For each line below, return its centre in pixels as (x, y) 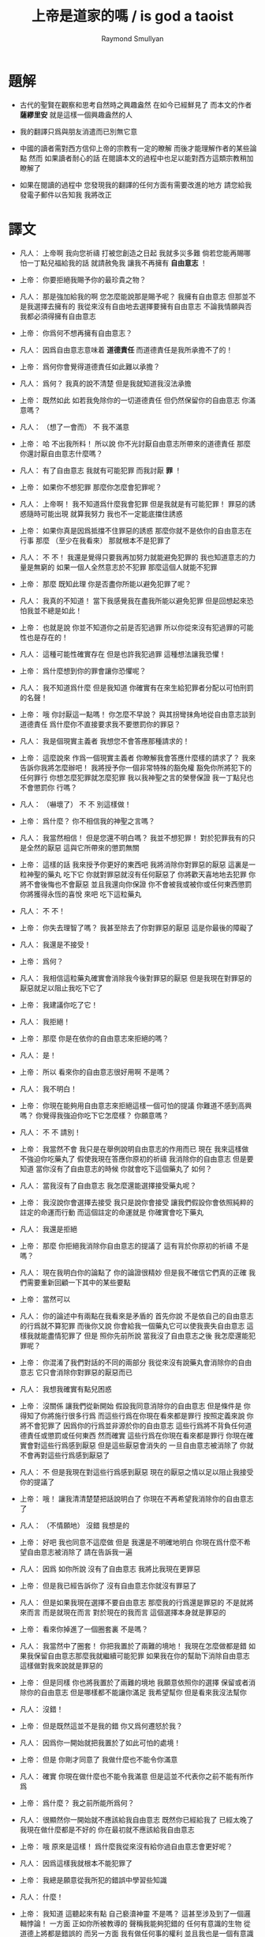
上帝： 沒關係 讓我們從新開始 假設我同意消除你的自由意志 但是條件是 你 (135, 1406)
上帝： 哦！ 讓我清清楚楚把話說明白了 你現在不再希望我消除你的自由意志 (136, 1498)
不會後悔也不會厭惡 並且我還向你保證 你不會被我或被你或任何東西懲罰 (139, 884)
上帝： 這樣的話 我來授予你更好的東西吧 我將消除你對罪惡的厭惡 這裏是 (134, 864)
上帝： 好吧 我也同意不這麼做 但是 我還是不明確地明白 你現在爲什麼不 (132, 1542)
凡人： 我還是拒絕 (48, 1229)
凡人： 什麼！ (41, 1897)
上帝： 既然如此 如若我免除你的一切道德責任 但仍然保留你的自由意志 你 (134, 400)
